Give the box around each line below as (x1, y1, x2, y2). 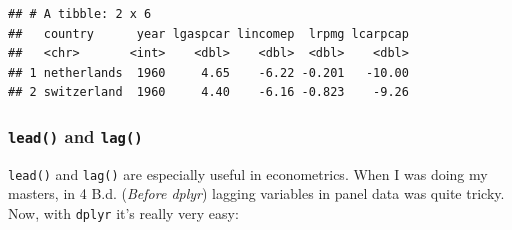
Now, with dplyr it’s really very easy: (8, 203, 239, 223)
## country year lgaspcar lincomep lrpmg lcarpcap (8, 26, 409, 41)
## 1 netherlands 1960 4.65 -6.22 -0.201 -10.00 (8, 65, 409, 80)
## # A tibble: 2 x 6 (8, 7, 152, 21)
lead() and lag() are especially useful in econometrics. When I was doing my (8, 163, 488, 184)
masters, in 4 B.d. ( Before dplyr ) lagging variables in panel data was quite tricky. (8, 183, 505, 204)
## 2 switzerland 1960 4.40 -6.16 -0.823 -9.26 (8, 85, 409, 100)
